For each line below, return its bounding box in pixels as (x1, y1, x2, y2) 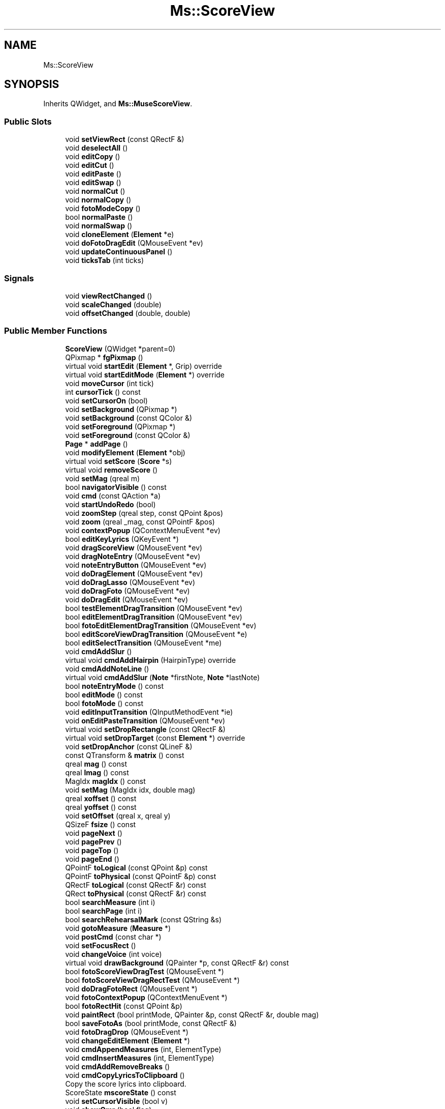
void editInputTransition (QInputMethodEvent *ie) (65, 707, 233, 716)
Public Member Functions (4, 326, 107, 336)
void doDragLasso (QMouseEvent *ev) (65, 577, 196, 587)
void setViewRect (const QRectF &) (65, 135, 184, 144)
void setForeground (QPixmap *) (65, 422, 176, 431)
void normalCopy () (65, 195, 132, 205)
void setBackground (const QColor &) (65, 413, 193, 422)
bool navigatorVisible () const (65, 482, 167, 491)
